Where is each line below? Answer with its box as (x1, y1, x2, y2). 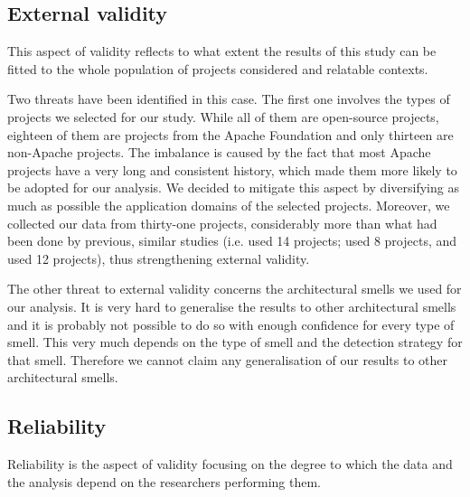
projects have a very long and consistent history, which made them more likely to (7, 160, 457, 179)
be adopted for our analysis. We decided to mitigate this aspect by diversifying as (7, 178, 459, 197)
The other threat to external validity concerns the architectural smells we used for (7, 279, 462, 298)
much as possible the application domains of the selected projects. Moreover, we (7, 195, 450, 214)
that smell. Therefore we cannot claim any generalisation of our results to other (7, 350, 448, 369)
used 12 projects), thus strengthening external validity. (7, 248, 310, 267)
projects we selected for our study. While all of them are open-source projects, (7, 107, 439, 126)
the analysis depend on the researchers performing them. (7, 472, 322, 491)
